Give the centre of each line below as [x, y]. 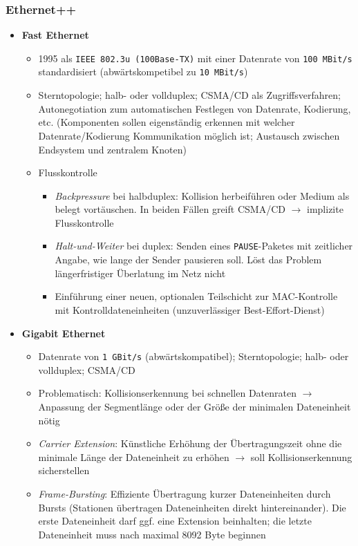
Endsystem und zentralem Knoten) [112, 149]
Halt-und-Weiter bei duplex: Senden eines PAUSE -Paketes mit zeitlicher [204, 246]
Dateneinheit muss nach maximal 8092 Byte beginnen [152, 534]
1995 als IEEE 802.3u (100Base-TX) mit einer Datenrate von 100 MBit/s [195, 58]
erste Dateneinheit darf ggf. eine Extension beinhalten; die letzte [175, 521]
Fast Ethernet [55, 35]
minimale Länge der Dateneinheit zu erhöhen [134, 456]
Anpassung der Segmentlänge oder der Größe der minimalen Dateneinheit [195, 406]
